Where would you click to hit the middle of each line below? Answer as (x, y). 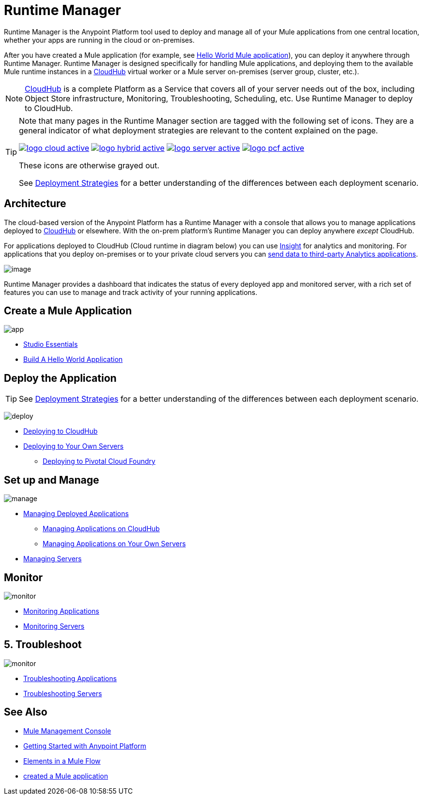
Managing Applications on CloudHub (101, 529)
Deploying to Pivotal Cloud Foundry (99, 461)
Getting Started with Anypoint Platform (85, 746)
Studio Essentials (51, 344)
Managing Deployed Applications (76, 514)
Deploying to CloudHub (61, 431)
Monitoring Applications (61, 611)
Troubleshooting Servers (63, 693)
